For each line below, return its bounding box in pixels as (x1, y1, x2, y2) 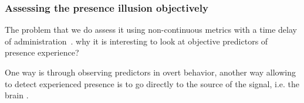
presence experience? (5, 46, 79, 59)
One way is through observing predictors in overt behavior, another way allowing (5, 66, 296, 78)
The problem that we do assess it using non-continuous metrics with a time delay (5, 23, 297, 36)
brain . (5, 89, 29, 101)
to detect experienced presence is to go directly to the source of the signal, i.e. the (5, 77, 300, 90)
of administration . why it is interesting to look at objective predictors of (5, 35, 268, 47)
